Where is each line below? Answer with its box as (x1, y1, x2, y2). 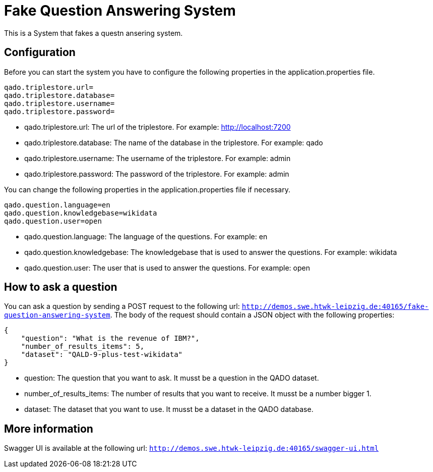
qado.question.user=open (4, 217, 102, 225)
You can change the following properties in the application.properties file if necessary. (4, 185, 290, 194)
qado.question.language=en (4, 200, 110, 209)
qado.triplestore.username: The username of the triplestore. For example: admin (24, 153, 291, 163)
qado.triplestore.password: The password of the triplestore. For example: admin (24, 169, 289, 178)
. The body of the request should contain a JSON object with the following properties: (110, 310, 395, 320)
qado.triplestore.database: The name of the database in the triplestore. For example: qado (24, 138, 323, 147)
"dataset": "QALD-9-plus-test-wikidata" (21, 350, 183, 359)
